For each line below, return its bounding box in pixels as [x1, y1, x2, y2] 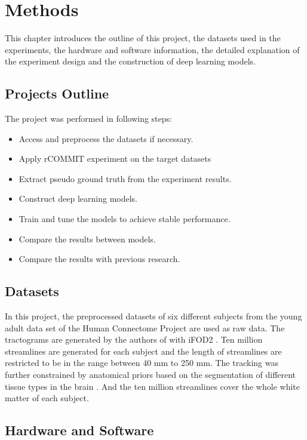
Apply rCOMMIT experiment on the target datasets [19, 152, 211, 165]
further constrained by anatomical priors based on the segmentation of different [5, 368, 296, 381]
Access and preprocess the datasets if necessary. [19, 132, 194, 144]
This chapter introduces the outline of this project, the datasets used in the [5, 32, 281, 44]
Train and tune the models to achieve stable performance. [19, 213, 231, 225]
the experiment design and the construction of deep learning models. [5, 55, 256, 67]
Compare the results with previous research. [19, 253, 180, 265]
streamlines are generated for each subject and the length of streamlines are [5, 344, 282, 357]
